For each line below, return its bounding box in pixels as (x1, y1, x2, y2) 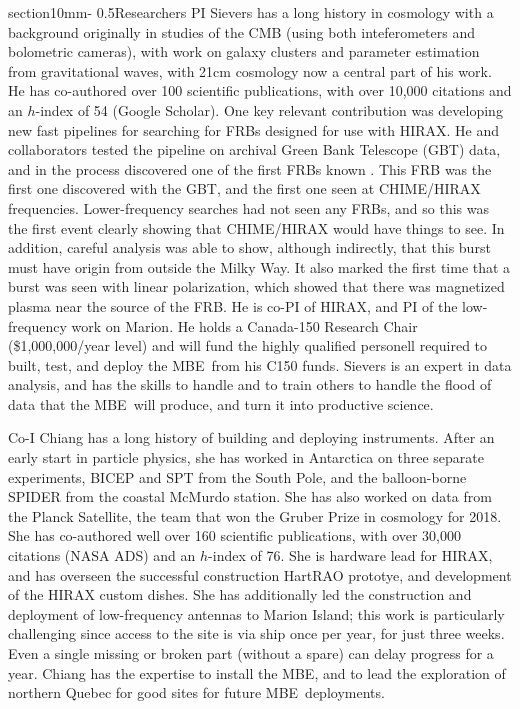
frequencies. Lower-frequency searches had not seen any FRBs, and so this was (8, 197, 489, 218)
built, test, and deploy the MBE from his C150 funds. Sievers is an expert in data (8, 354, 512, 375)
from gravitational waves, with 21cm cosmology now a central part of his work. (8, 60, 492, 81)
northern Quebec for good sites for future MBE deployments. (8, 682, 385, 703)
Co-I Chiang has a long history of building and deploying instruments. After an (8, 427, 495, 448)
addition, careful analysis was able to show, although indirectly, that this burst (8, 237, 491, 258)
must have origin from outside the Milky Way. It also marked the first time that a (8, 256, 511, 277)
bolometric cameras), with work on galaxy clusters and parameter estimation (8, 41, 480, 62)
